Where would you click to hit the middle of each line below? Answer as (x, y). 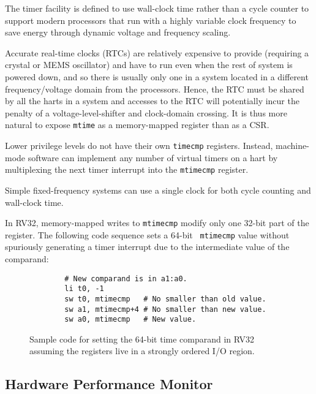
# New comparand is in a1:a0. (126, 278)
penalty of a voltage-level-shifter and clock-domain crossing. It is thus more (146, 112)
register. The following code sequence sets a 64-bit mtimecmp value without (147, 234)
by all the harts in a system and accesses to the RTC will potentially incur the (152, 101)
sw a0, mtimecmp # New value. (130, 320)
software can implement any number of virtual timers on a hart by (153, 157)
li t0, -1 (84, 289)
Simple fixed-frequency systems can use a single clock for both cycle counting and (158, 190)
